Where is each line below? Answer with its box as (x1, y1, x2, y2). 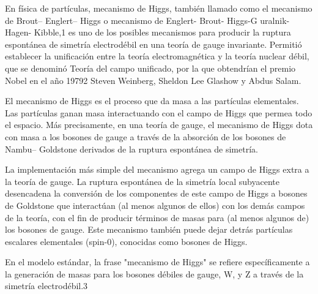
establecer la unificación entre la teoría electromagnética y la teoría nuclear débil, (5, 50, 309, 62)
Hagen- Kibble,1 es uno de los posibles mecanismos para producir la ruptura (5, 26, 291, 39)
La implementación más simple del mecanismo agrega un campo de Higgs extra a (5, 163, 309, 176)
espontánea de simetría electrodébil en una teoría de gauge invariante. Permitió (5, 37, 302, 50)
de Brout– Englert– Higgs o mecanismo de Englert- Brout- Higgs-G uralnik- (5, 13, 290, 26)
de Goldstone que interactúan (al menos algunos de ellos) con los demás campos (5, 198, 305, 211)
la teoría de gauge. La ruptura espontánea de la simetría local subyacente (5, 175, 279, 187)
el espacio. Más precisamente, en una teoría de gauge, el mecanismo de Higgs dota (5, 118, 313, 131)
